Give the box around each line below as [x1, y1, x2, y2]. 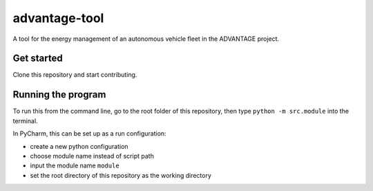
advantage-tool [12, 10, 104, 26]
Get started [12, 53, 63, 64]
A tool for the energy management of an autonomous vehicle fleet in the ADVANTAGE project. [12, 35, 280, 43]
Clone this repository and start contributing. [12, 71, 137, 79]
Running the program [12, 89, 106, 100]
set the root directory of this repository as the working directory [30, 171, 212, 179]
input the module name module [30, 161, 120, 170]
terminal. [12, 116, 38, 125]
